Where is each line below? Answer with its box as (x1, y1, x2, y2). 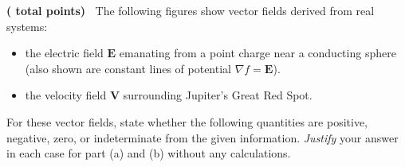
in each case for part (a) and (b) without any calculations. (6, 145, 291, 161)
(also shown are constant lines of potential (25, 60, 231, 76)
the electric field (25, 45, 104, 61)
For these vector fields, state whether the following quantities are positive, (6, 113, 368, 130)
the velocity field (25, 87, 107, 103)
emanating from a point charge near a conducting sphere (119, 45, 396, 61)
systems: (6, 17, 48, 34)
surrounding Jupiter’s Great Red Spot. (123, 87, 313, 103)
